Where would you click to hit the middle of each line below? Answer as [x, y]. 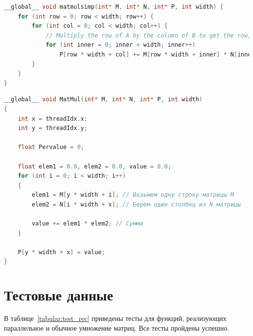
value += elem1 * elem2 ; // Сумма [88, 224]
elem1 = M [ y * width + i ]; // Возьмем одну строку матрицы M [133, 195]
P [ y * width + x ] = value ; [61, 252]
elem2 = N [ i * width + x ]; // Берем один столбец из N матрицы [136, 204]
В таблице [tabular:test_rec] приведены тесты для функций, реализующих [115, 318]
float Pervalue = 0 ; [51, 147]
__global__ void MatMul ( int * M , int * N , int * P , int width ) [103, 100]
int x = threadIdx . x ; [53, 119]
